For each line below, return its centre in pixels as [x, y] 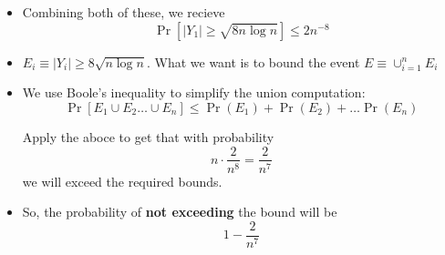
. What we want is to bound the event [253, 61]
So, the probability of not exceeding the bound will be [180, 212]
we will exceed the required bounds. [122, 181]
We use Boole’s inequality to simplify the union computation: [194, 92]
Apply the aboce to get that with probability [148, 136]
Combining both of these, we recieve [124, 12]
